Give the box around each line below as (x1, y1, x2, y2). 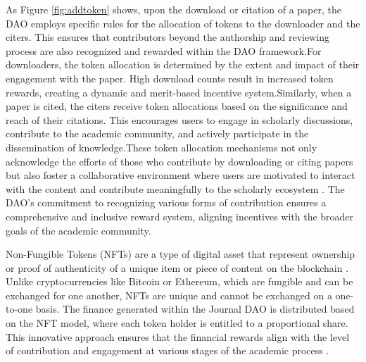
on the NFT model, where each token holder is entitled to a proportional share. (6, 316, 348, 330)
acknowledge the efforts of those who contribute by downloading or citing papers (6, 154, 353, 168)
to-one (6, 301, 33, 316)
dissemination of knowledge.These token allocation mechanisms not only (6, 139, 317, 154)
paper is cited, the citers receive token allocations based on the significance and (6, 99, 348, 113)
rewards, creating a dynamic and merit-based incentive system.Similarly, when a (6, 85, 352, 99)
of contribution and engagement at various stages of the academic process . (6, 343, 329, 358)
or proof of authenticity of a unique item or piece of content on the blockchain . (6, 260, 349, 275)
